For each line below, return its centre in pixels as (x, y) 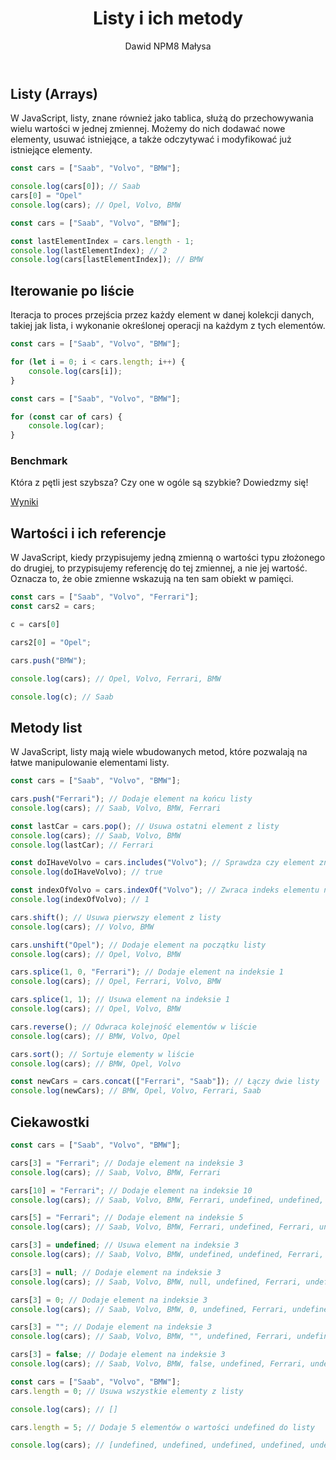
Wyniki (24, 502)
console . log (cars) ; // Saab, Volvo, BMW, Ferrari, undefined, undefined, (167, 1200)
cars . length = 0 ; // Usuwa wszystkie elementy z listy (127, 1391)
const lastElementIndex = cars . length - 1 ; (102, 241)
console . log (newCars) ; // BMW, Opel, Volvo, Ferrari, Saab (136, 1091)
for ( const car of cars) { (66, 417)
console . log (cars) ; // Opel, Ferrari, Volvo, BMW (116, 982)
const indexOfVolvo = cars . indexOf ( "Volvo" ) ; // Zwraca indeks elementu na (171, 890)
